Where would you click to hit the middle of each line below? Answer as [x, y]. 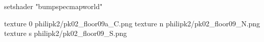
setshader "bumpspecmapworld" [53, 6]
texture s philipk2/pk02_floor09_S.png [66, 33]
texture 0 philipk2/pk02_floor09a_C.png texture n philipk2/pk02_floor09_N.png [132, 23]
